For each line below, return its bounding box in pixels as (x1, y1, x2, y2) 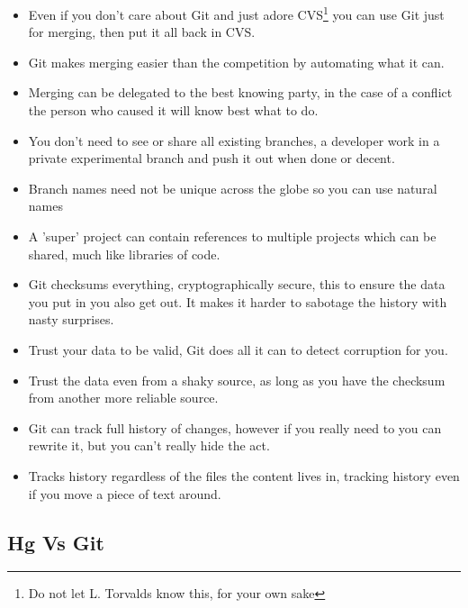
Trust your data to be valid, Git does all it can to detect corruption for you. (28, 340, 448, 358)
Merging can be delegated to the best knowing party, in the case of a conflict (28, 83, 453, 102)
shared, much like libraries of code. (28, 244, 220, 263)
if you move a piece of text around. (28, 484, 221, 503)
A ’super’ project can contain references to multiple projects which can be (28, 227, 436, 245)
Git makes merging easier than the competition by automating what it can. (28, 52, 445, 71)
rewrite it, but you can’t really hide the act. (28, 436, 270, 455)
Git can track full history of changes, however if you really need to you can (28, 418, 442, 437)
